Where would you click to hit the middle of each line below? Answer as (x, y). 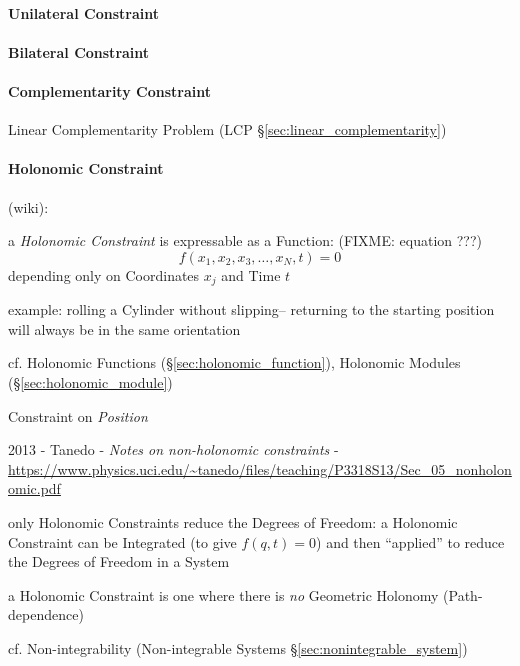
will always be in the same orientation (124, 328)
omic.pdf (34, 488)
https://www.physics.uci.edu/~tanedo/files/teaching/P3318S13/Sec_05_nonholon (260, 468)
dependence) (46, 614)
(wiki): (28, 206)
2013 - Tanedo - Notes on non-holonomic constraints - (173, 449)
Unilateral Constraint (83, 12)
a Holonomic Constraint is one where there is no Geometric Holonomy (223, 594)
